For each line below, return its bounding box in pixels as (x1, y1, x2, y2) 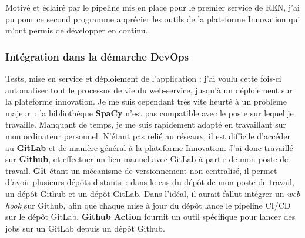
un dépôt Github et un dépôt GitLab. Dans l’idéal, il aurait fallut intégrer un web (5, 187, 300, 199)
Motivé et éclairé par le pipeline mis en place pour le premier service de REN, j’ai (5, 1, 300, 13)
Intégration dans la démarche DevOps (5, 49, 189, 63)
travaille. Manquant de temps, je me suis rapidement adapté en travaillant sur (5, 118, 287, 130)
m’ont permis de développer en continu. (5, 24, 148, 36)
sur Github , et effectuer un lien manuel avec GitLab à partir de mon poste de (5, 153, 289, 165)
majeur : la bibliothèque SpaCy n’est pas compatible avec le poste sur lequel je (5, 106, 294, 119)
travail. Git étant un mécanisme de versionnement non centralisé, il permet (5, 164, 277, 176)
